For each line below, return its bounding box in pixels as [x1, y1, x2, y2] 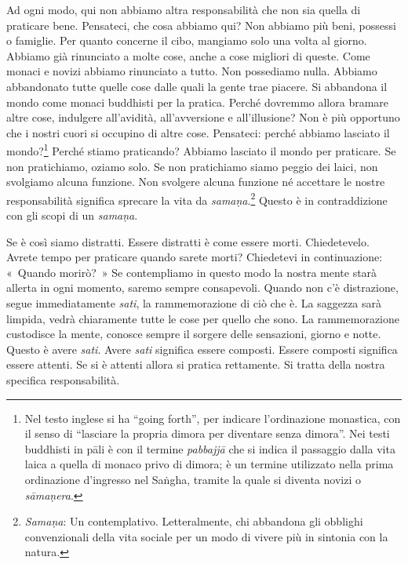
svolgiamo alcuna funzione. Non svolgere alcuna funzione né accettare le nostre [6, 173, 385, 190]
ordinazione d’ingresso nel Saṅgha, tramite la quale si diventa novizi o [24, 471, 361, 487]
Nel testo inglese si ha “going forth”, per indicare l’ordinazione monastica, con [24, 409, 401, 426]
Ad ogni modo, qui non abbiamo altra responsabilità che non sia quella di [6, 2, 361, 17]
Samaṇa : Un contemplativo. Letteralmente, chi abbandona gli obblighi [24, 513, 363, 529]
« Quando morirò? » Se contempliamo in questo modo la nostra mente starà [6, 264, 377, 280]
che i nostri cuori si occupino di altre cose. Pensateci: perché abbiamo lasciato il [6, 124, 390, 140]
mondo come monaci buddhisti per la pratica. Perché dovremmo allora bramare [6, 93, 389, 110]
